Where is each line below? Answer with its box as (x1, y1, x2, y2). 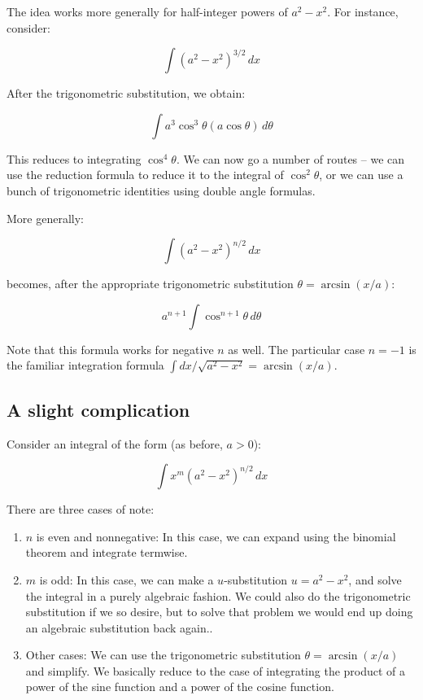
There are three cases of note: (7, 501, 155, 518)
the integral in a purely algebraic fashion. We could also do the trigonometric (25, 587, 411, 604)
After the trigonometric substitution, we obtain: (7, 85, 246, 102)
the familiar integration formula (7, 357, 164, 374)
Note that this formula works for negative (7, 340, 214, 357)
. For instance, (327, 3, 399, 20)
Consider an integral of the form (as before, (7, 435, 223, 452)
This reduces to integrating (7, 150, 142, 167)
